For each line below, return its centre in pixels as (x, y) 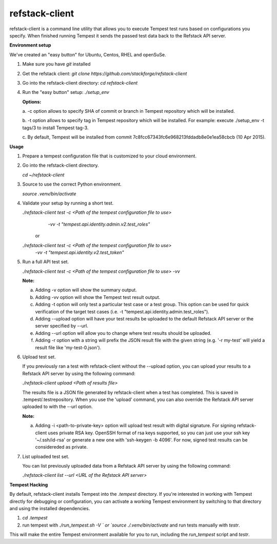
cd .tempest (35, 518)
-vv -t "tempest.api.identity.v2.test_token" (80, 252)
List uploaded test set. (46, 456)
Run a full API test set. (46, 262)
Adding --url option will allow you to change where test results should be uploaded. (123, 333)
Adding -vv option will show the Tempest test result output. (98, 297)
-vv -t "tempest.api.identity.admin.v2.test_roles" (99, 224)
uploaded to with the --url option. (57, 407)
